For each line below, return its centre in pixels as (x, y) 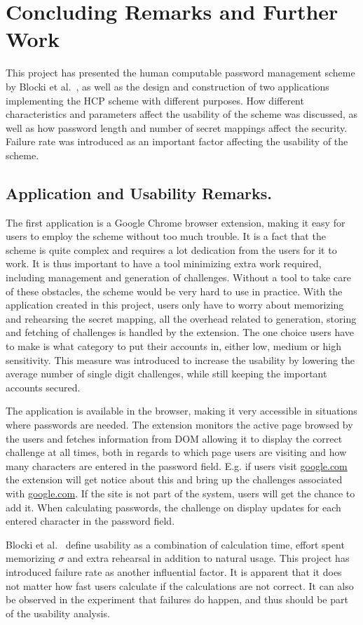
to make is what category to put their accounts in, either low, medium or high (174, 346)
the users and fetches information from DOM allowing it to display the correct (174, 438)
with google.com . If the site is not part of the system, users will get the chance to (180, 493)
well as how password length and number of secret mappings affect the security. (177, 127)
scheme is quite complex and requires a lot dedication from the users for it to (171, 249)
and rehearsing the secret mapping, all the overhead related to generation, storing (181, 318)
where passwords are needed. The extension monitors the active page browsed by (179, 424)
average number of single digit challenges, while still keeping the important (166, 374)
